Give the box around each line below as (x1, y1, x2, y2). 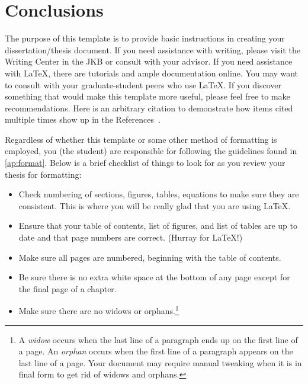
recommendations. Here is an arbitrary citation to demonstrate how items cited (5, 101, 293, 114)
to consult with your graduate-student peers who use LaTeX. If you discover (5, 78, 281, 91)
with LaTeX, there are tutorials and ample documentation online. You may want (5, 66, 299, 79)
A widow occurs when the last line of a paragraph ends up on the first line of (18, 333, 298, 345)
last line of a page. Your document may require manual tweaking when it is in (18, 356, 302, 369)
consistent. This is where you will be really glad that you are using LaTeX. (18, 199, 291, 212)
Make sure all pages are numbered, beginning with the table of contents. (18, 251, 281, 263)
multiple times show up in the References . (5, 113, 161, 126)
